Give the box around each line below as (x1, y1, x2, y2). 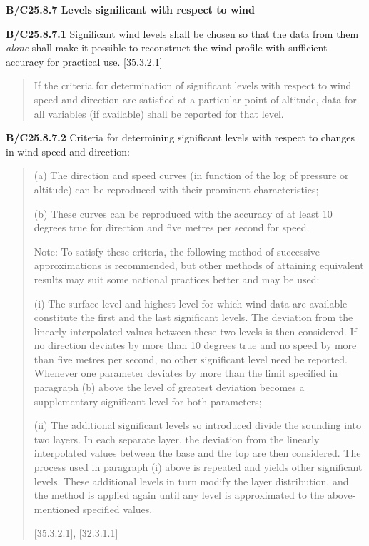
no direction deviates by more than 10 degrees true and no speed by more (34, 338, 357, 353)
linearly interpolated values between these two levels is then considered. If (34, 323, 357, 338)
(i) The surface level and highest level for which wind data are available (34, 295, 348, 310)
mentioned (34, 501, 80, 516)
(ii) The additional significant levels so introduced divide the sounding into (34, 418, 361, 433)
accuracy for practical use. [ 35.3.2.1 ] (6, 54, 163, 69)
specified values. (82, 501, 153, 516)
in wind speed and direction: (6, 143, 130, 158)
